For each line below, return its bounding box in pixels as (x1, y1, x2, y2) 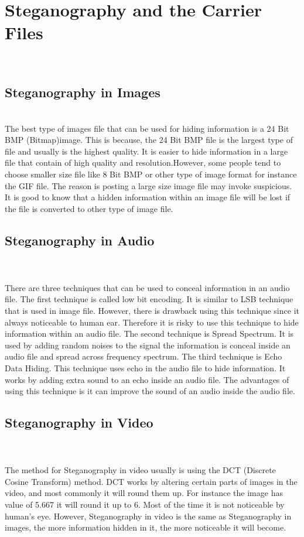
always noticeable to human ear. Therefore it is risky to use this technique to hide (5, 316, 299, 328)
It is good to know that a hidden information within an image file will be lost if (5, 191, 291, 203)
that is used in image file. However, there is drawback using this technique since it (5, 305, 299, 317)
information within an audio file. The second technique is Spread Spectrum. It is (5, 327, 294, 340)
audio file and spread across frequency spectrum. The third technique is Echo (5, 350, 282, 362)
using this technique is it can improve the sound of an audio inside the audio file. (5, 385, 295, 397)
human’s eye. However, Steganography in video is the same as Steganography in (5, 509, 292, 522)
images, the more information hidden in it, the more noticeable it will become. (5, 521, 286, 533)
